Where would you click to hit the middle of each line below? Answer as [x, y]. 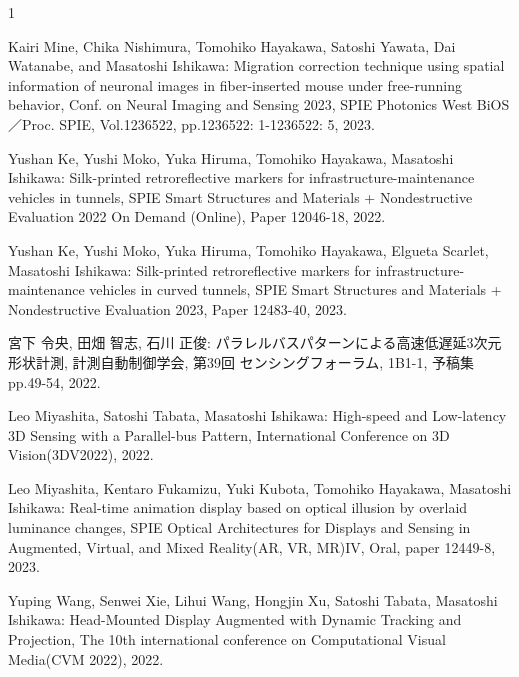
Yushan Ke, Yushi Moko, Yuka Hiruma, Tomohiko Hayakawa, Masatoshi [231, 157]
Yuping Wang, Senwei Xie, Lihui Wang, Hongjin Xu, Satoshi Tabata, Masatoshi [253, 599]
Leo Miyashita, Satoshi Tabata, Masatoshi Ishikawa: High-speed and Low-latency [257, 415]
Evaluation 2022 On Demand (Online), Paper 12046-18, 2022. [197, 216]
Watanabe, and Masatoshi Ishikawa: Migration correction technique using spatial [256, 65]
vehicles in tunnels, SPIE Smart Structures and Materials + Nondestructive [240, 196]
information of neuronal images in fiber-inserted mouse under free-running [235, 84]
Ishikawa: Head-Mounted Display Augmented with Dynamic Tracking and [235, 619]
